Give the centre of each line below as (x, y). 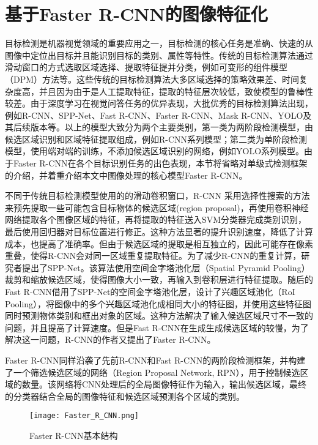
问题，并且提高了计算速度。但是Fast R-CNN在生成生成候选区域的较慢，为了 (157, 327)
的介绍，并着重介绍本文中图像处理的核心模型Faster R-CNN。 (126, 175)
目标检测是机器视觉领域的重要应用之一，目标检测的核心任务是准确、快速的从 (159, 43)
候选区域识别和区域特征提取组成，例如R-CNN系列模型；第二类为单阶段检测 (156, 139)
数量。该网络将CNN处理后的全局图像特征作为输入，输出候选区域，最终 (164, 384)
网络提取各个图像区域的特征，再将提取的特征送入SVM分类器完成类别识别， (156, 219)
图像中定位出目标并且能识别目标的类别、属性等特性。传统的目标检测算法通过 (159, 55)
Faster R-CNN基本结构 (74, 435)
